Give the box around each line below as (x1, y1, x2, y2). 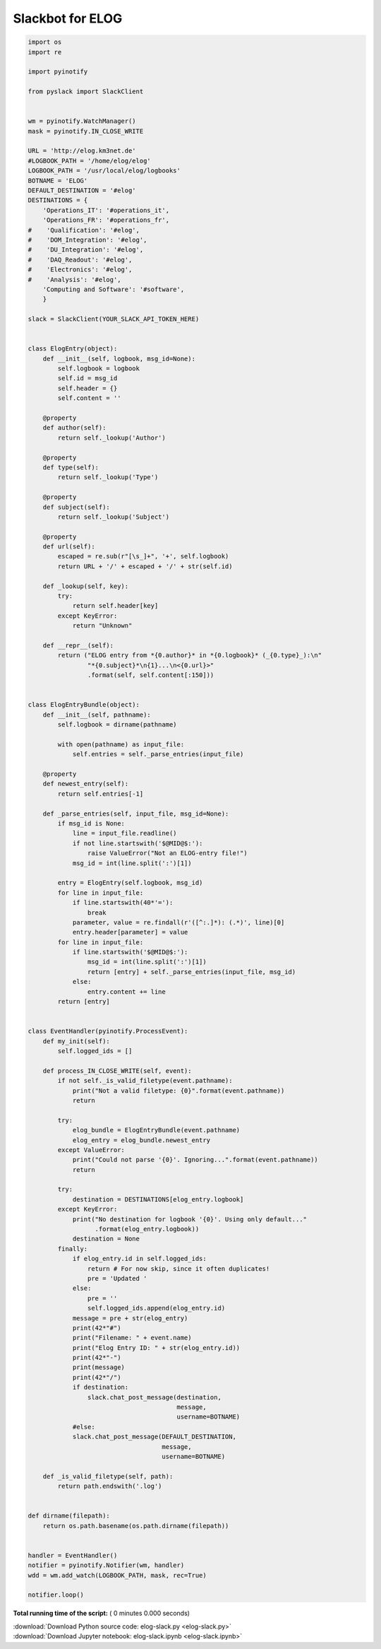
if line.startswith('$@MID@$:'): (72, 948, 188, 956)
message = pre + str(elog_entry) (72, 1314, 188, 1322)
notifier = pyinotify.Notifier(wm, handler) (28, 1561, 185, 1569)
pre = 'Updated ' (87, 1274, 147, 1282)
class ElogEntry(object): (28, 345, 118, 353)
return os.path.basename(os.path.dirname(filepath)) (42, 1522, 229, 1530)
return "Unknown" (72, 622, 133, 630)
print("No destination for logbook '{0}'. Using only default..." (72, 1215, 307, 1223)
